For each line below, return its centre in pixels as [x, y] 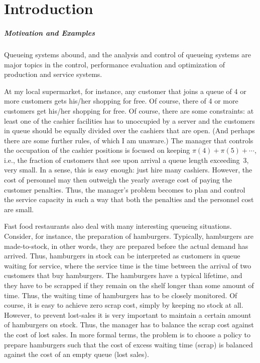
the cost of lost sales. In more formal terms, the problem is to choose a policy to [127, 334]
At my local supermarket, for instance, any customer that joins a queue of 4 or [125, 91]
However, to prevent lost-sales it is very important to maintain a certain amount [128, 314]
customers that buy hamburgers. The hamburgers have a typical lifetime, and [123, 275]
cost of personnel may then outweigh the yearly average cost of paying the [118, 180]
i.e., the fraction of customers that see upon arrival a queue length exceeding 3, [126, 160]
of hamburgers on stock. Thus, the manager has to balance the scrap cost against [129, 325]
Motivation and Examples [50, 32]
